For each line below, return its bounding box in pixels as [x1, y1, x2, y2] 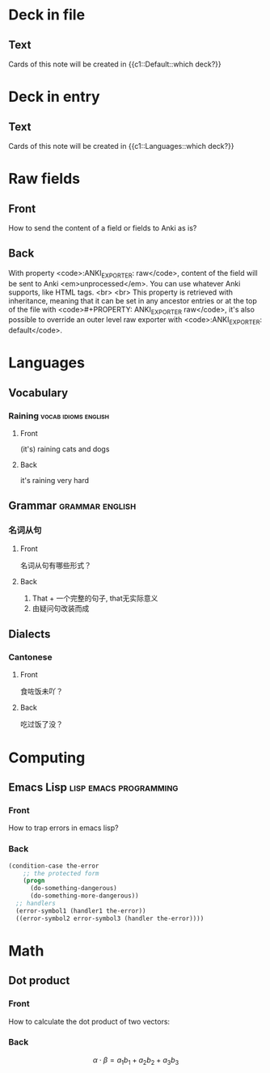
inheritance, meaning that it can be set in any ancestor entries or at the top [8, 295, 257, 305]
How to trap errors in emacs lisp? [8, 823, 119, 833]
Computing [8, 749, 86, 766]
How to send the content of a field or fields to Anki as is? [8, 223, 197, 232]
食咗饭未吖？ [19, 686, 63, 697]
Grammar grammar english [8, 499, 137, 513]
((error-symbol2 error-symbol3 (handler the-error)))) [15, 914, 205, 922]
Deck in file [8, 6, 86, 24]
